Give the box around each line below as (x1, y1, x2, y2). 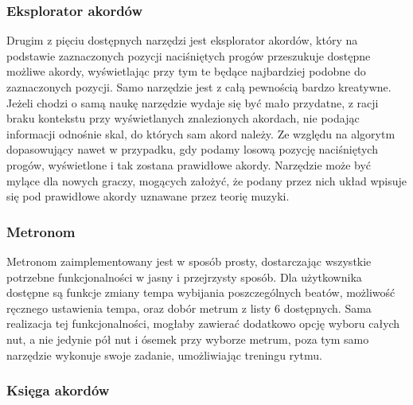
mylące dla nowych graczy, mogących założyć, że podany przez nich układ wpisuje (6, 172, 407, 189)
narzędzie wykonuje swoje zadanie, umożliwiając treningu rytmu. (6, 346, 322, 363)
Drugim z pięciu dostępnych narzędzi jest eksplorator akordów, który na (6, 32, 358, 49)
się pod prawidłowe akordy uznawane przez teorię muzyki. (6, 188, 290, 204)
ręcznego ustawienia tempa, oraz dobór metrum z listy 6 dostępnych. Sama (6, 299, 372, 316)
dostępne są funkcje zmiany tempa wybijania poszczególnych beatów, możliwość (6, 284, 395, 301)
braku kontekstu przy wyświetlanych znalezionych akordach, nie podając (6, 110, 360, 127)
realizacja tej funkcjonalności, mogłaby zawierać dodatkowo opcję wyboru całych (6, 315, 400, 332)
